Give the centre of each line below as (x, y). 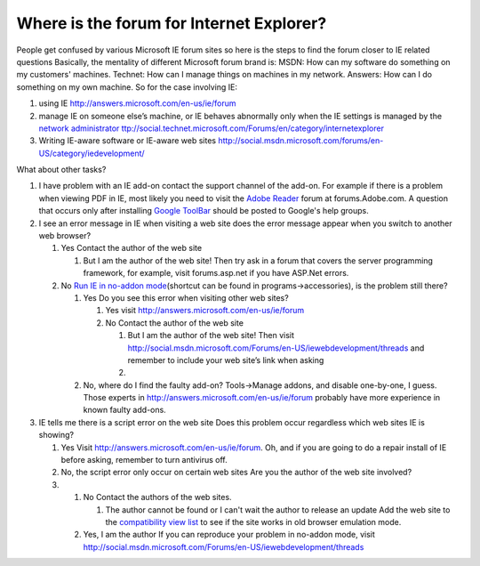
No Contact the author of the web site (175, 323)
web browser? (65, 236)
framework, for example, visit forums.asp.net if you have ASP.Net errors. (216, 273)
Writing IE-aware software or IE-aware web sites (128, 141)
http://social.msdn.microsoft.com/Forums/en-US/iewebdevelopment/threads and (276, 348)
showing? (56, 435)
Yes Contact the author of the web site (132, 248)
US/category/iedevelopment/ (92, 153)
